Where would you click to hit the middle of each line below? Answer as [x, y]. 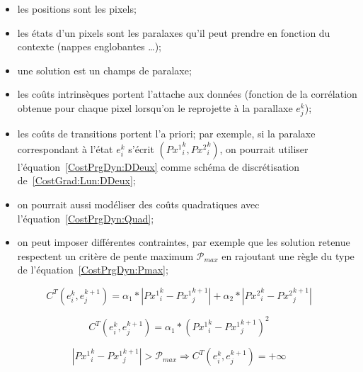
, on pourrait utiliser [264, 148]
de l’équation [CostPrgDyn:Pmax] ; [93, 270]
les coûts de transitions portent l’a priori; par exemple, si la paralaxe [166, 134]
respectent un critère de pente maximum [105, 255]
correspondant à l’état [65, 148]
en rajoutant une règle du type [288, 255]
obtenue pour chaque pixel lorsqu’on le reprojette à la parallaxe [155, 107]
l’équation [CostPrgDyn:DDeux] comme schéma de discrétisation [159, 166]
